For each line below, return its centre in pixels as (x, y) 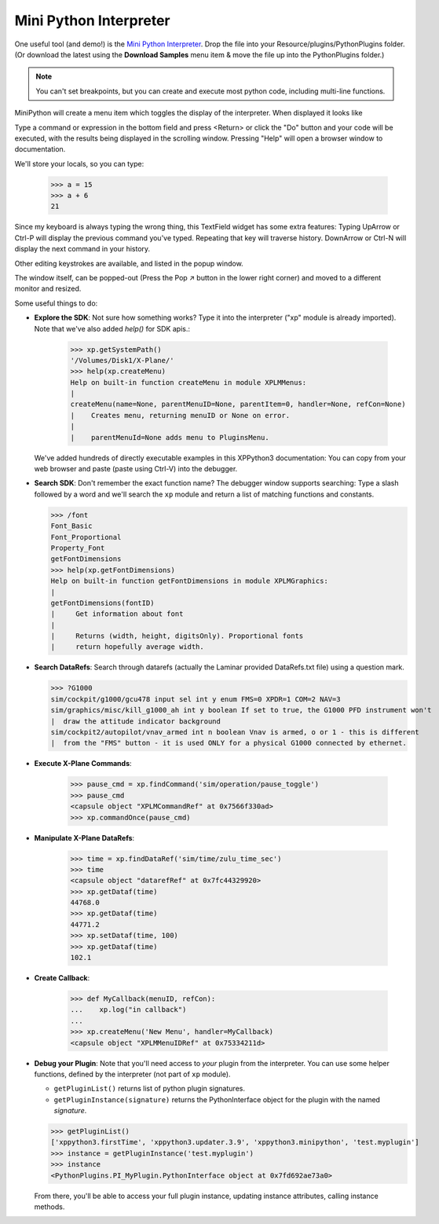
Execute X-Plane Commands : (83, 764)
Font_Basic (71, 526)
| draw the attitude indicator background (136, 721)
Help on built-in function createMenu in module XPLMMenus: (188, 382)
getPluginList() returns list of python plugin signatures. (149, 1089)
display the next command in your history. (82, 249)
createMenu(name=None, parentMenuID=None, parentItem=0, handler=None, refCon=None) (238, 404)
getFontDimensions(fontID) (102, 603)
